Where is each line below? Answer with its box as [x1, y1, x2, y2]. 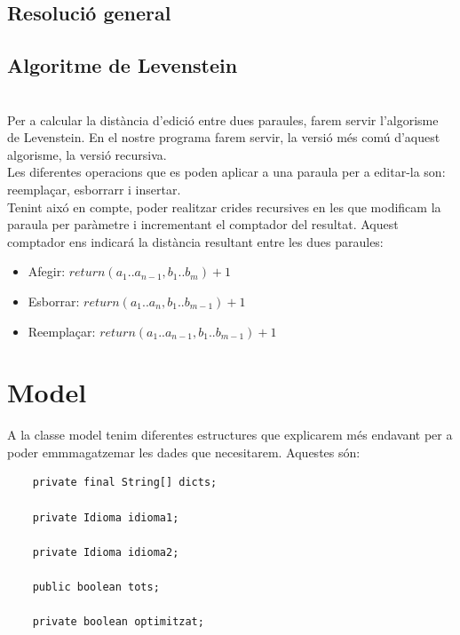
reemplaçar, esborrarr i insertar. [7, 179, 181, 198]
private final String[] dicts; [32, 476, 218, 489]
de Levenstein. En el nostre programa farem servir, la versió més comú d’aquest [7, 128, 440, 147]
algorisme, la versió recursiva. [7, 145, 167, 163]
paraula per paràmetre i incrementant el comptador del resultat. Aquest [7, 215, 399, 234]
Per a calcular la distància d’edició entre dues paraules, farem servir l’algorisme [7, 110, 439, 129]
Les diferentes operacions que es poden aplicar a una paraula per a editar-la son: [7, 163, 446, 181]
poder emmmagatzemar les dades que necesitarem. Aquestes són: [7, 442, 361, 461]
